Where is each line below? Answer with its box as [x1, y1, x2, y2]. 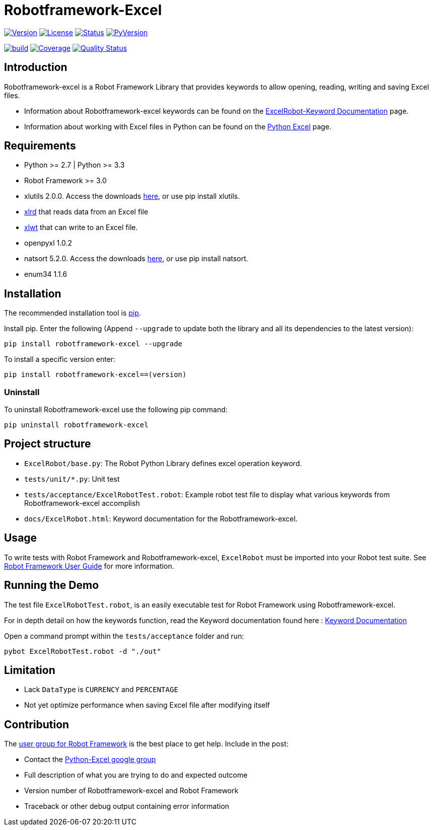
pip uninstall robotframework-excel [4, 421, 149, 429]
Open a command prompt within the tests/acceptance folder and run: [4, 631, 244, 640]
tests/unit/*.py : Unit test [24, 474, 120, 483]
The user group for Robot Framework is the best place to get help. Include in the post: [4, 739, 288, 748]
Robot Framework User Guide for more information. [4, 561, 174, 570]
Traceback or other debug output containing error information [24, 802, 230, 811]
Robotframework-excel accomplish [24, 498, 140, 507]
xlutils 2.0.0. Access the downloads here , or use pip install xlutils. [24, 192, 240, 201]
